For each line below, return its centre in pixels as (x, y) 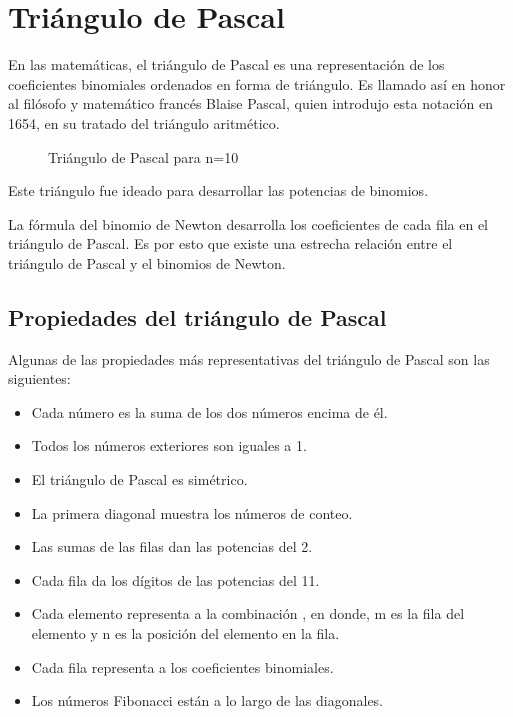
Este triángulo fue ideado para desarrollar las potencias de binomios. (218, 190)
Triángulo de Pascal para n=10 (143, 156)
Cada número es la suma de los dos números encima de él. (209, 411)
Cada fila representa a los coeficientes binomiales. (182, 666)
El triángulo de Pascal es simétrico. (139, 479)
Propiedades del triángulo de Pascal (197, 316)
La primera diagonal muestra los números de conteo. (192, 512)
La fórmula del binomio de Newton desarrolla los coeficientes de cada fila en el (248, 223)
